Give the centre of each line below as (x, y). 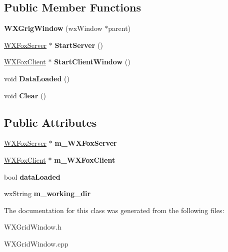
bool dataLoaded (32, 176)
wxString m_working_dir (47, 193)
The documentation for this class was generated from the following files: (114, 210)
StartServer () (79, 45)
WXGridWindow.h (33, 227)
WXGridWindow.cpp (36, 243)
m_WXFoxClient (85, 159)
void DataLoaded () (37, 78)
